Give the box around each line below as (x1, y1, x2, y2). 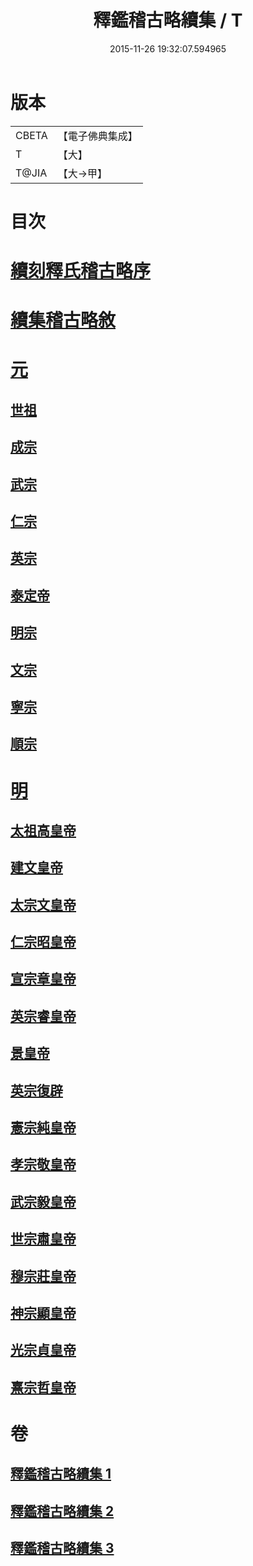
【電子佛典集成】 (57, 129, 138, 143)
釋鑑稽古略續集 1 (10, 1466, 112, 1483)
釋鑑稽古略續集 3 (10, 1540, 115, 1557)
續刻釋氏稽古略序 (10, 260, 152, 283)
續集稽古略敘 (10, 309, 117, 332)
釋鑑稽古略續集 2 (10, 1502, 115, 1520)
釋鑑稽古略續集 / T (93, 9, 243, 32)
